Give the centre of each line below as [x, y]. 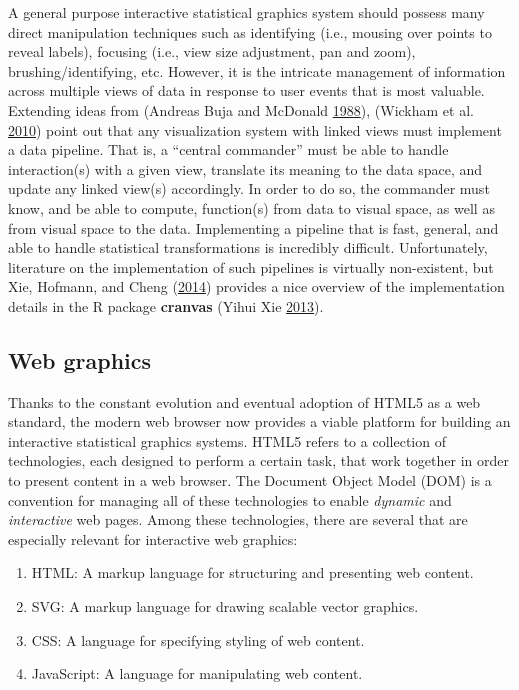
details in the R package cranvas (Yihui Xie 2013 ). [166, 305]
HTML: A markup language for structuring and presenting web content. [252, 572]
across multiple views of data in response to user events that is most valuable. [246, 90]
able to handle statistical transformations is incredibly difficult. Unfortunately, [248, 247]
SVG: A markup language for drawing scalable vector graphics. [225, 606]
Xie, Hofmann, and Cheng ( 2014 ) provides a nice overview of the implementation [256, 286]
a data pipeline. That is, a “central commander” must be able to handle [228, 149]
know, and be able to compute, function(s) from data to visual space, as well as [251, 207]
